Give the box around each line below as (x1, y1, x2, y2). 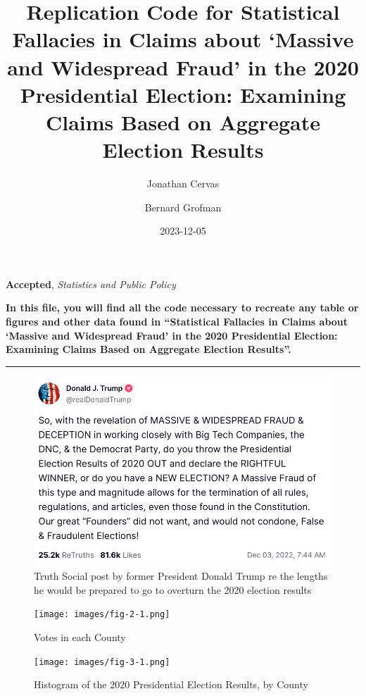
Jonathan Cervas (146, 176, 220, 191)
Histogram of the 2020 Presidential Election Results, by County (34, 677, 308, 692)
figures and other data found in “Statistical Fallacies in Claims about (6, 314, 348, 329)
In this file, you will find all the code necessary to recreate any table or (6, 300, 359, 315)
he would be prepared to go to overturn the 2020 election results (34, 582, 312, 597)
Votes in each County (34, 629, 126, 644)
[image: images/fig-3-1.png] (34, 657, 170, 667)
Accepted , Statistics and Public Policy (6, 276, 176, 291)
